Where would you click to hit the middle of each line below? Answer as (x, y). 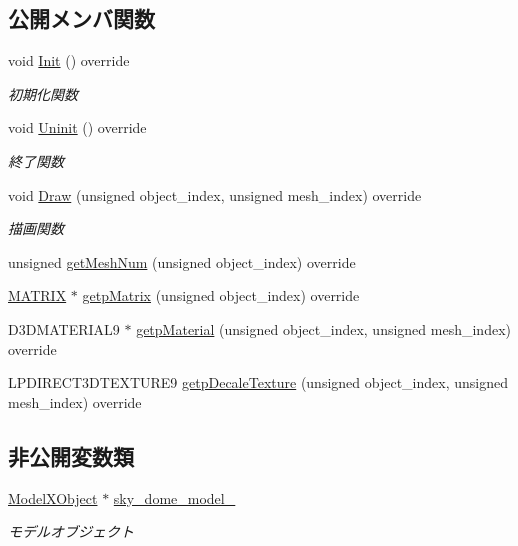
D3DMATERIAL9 (64, 328)
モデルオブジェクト (71, 531)
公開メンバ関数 (81, 18)
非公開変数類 (71, 455)
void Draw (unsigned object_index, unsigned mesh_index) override (215, 194)
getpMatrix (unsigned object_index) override (221, 295)
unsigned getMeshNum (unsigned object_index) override (182, 261)
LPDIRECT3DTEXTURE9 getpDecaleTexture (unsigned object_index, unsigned (258, 382)
